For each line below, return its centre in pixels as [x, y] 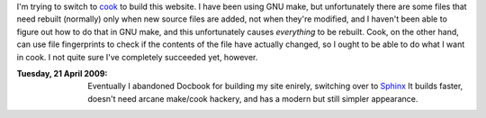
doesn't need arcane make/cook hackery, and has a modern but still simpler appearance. [253, 98]
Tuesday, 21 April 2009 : [62, 73]
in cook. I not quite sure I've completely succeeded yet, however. [137, 57]
